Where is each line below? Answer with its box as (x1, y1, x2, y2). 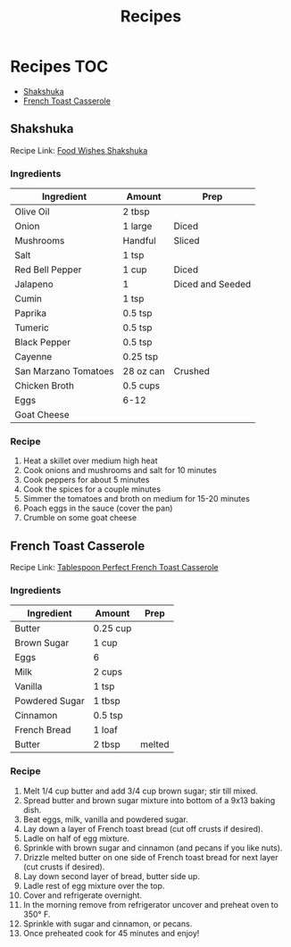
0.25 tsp (122, 351, 159, 363)
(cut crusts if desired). (22, 861, 105, 872)
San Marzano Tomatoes (14, 365, 114, 378)
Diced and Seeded (173, 278, 252, 291)
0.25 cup (93, 622, 132, 635)
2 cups (93, 666, 123, 678)
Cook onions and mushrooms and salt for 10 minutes (22, 465, 217, 476)
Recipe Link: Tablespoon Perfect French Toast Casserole (10, 562, 219, 573)
